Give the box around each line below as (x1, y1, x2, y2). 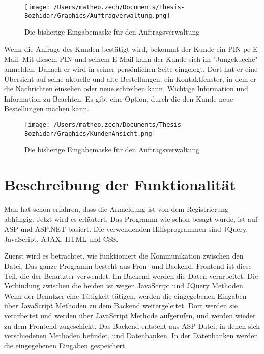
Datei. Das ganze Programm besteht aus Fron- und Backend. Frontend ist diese (4, 261, 252, 271)
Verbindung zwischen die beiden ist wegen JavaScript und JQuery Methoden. (4, 280, 245, 291)
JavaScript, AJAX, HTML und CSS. (4, 233, 119, 244)
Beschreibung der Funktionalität (4, 174, 236, 195)
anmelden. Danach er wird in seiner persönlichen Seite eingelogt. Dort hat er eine (4, 63, 258, 74)
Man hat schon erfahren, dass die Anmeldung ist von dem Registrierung (4, 204, 228, 214)
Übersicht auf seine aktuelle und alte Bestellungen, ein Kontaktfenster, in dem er (4, 73, 256, 84)
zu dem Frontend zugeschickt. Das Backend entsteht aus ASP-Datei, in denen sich (4, 320, 260, 331)
